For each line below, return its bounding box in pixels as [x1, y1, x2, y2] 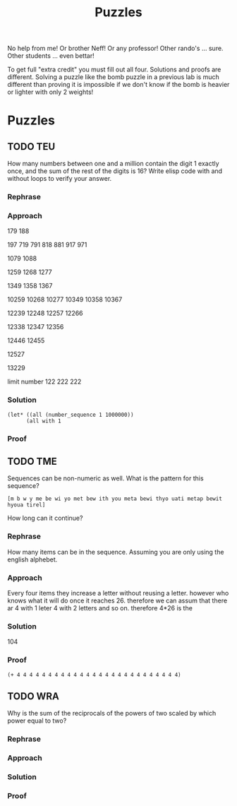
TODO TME [7, 456, 58, 468]
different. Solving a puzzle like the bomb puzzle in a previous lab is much [7, 73, 220, 81]
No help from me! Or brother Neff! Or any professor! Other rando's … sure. [7, 44, 224, 53]
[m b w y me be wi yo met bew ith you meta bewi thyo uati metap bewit [7, 495, 222, 502]
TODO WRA [7, 690, 60, 703]
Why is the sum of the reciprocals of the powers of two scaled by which [7, 709, 217, 718]
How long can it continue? [7, 514, 83, 523]
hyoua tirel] [7, 502, 46, 509]
